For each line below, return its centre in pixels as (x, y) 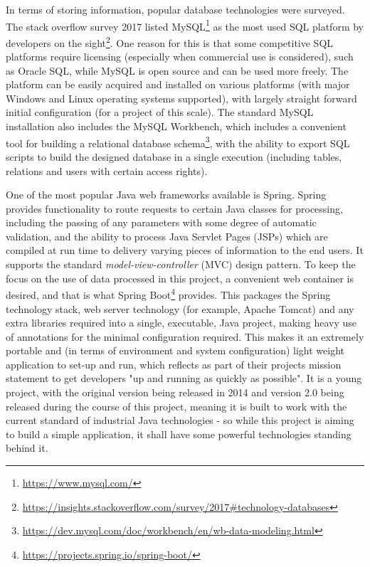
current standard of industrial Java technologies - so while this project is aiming (180, 420)
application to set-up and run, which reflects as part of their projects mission (174, 364)
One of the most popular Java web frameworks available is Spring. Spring (166, 195)
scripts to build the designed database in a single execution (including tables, (174, 156)
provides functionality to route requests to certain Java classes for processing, (174, 208)
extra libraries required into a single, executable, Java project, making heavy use (181, 323)
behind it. (27, 448)
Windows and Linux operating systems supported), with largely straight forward (181, 98)
